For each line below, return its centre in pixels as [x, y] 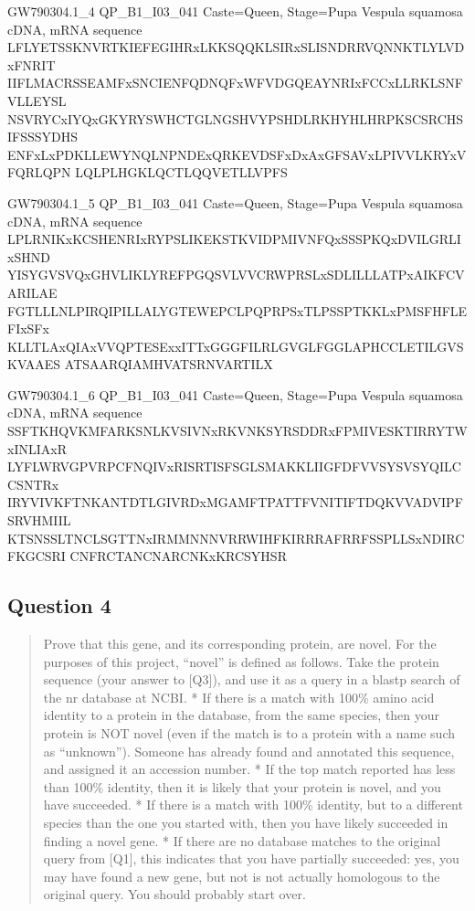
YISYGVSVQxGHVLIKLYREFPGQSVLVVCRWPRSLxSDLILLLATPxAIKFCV [236, 275]
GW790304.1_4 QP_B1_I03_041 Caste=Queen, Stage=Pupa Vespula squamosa [235, 11]
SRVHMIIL [39, 520]
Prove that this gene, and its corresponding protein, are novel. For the [240, 644]
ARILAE [32, 292]
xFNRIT [32, 64]
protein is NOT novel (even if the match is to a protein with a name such [249, 732]
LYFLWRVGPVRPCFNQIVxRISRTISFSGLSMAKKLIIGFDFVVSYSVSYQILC [234, 466]
